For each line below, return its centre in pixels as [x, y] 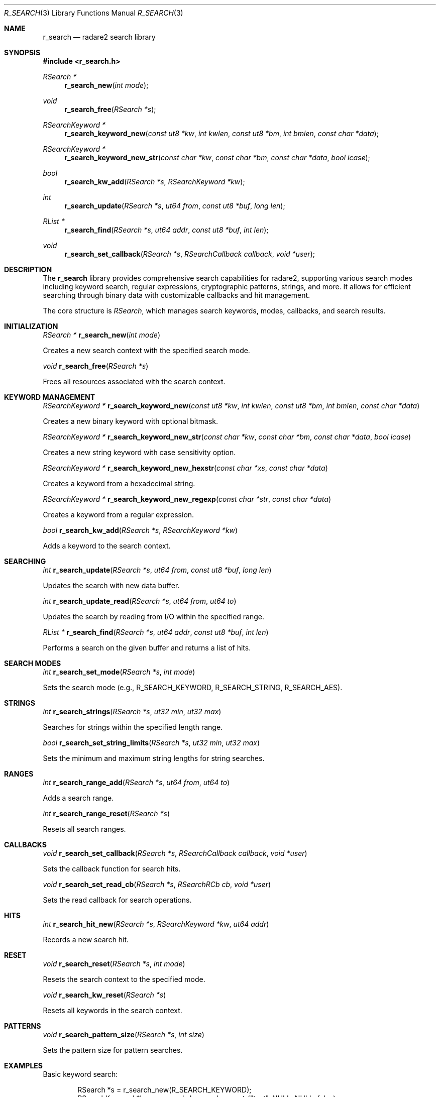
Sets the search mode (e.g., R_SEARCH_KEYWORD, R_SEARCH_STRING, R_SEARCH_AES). [193, 687]
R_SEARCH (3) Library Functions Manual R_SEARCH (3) [94, 13]
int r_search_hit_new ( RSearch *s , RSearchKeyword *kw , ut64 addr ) [156, 924]
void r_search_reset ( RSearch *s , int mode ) [114, 964]
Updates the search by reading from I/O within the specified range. [154, 617]
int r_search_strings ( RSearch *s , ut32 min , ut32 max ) [132, 711]
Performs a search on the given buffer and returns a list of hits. [147, 648]
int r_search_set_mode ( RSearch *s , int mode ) [119, 672]
